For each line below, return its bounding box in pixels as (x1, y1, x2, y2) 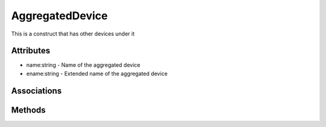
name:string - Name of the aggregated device (26, 61, 141, 69)
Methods (11, 105, 46, 115)
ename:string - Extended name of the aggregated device (26, 70, 168, 77)
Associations (11, 85, 62, 96)
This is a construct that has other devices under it (11, 30, 135, 37)
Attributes (11, 46, 51, 56)
